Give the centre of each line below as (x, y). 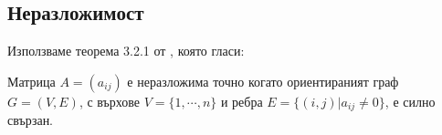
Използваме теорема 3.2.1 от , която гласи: (126, 51)
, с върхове (110, 101)
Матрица (32, 81)
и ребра (242, 101)
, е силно (410, 101)
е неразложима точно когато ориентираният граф (263, 81)
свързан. (31, 120)
